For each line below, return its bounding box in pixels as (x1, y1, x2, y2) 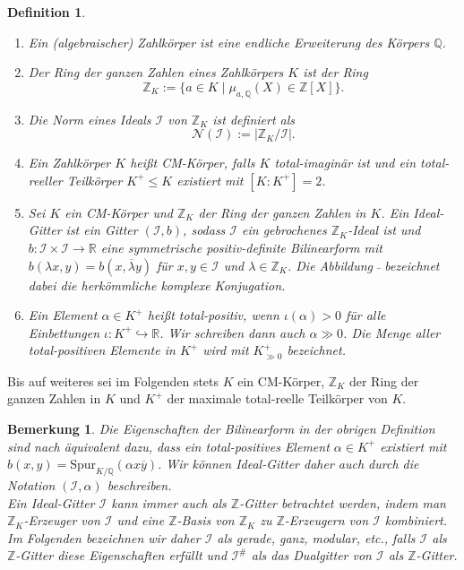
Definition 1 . (7, 3, 86, 21)
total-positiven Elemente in (28, 341, 176, 359)
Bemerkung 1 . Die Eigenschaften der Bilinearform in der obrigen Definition (7, 419, 435, 437)
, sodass (183, 220, 226, 239)
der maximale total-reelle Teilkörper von (167, 389, 388, 408)
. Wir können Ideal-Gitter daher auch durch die (158, 454, 419, 473)
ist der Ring (303, 63, 368, 82)
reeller (28, 170, 63, 189)
